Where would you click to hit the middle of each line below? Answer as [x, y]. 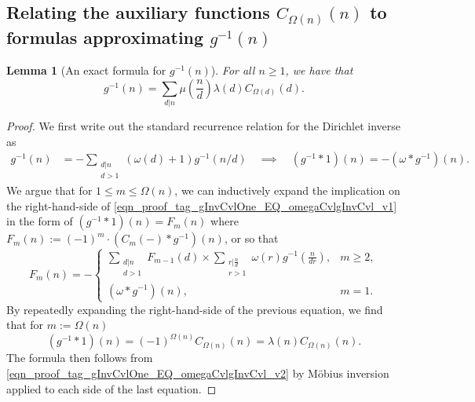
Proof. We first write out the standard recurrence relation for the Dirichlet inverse [204, 126]
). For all [233, 70]
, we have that [319, 70]
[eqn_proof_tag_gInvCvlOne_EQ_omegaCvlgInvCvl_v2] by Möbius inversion [198, 373]
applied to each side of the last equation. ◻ [111, 388]
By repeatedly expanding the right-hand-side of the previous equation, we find [195, 309]
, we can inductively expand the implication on [287, 190]
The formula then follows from [80, 358]
